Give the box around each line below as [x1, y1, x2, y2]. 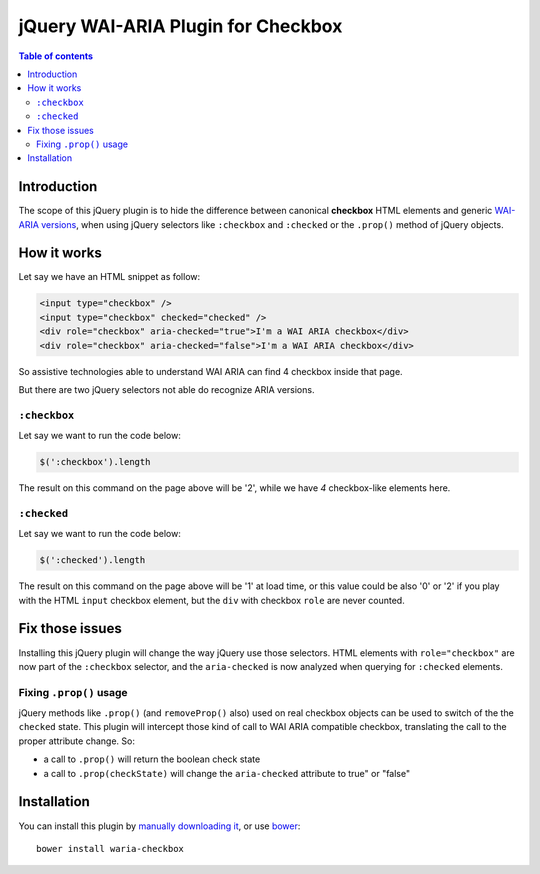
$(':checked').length [39, 555, 146, 566]
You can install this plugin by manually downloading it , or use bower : [18, 820, 301, 832]
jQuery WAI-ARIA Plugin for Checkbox [18, 15, 343, 37]
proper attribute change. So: [18, 735, 135, 747]
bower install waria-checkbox [36, 843, 185, 854]
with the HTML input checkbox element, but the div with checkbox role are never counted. [18, 594, 405, 606]
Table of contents [18, 50, 94, 62]
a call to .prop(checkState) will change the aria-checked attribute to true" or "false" [43, 767, 410, 779]
